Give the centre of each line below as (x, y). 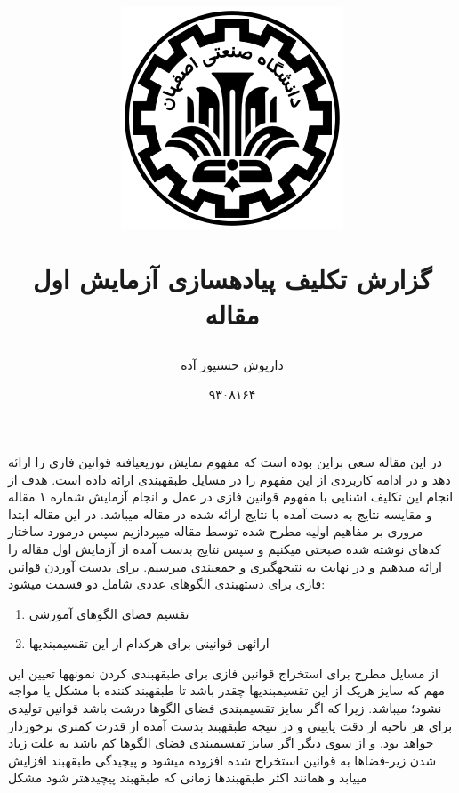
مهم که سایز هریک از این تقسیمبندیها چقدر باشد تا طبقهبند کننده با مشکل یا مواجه (226, 690)
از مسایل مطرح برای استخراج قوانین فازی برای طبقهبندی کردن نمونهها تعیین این (223, 673)
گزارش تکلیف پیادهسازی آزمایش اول (232, 279)
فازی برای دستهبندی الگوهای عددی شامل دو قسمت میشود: (167, 584)
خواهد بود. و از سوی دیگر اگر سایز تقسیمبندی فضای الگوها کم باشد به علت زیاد (221, 743)
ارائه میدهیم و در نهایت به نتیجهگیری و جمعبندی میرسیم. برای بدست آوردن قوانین (225, 566)
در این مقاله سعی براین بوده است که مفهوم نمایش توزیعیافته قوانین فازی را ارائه (225, 461)
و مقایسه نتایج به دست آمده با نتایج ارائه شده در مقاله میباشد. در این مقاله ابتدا (220, 513)
